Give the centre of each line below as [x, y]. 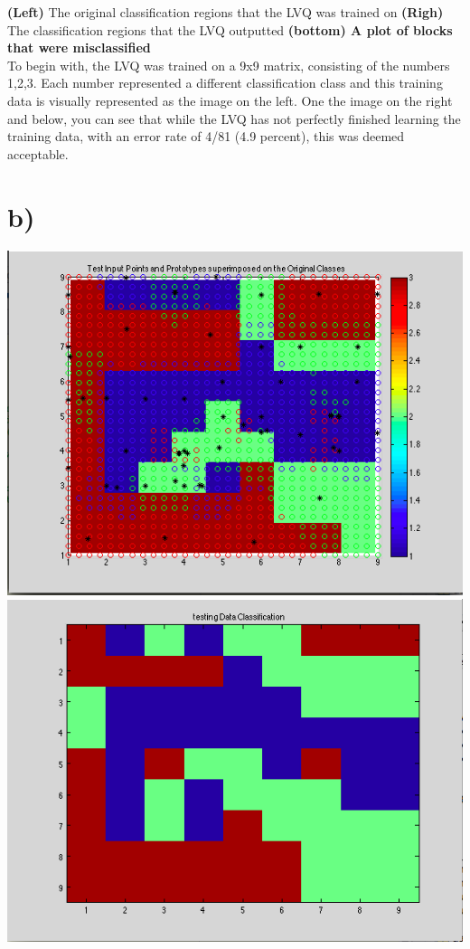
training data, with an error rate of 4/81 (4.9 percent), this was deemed [206, 136]
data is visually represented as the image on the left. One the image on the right [230, 100]
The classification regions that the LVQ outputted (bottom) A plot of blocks [230, 29]
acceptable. [38, 153]
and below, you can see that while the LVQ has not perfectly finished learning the [234, 118]
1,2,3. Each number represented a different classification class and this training [225, 83]
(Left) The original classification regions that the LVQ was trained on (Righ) [226, 12]
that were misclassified [79, 47]
